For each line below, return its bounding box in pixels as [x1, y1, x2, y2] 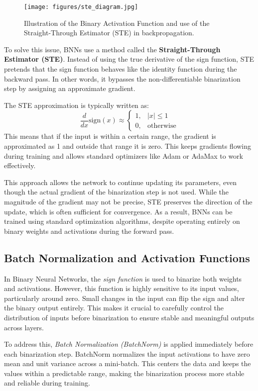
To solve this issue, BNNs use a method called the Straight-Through [4, 44, 221, 54]
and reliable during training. [4, 378, 90, 388]
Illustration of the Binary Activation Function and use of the [24, 17, 210, 28]
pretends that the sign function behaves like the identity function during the [4, 64, 237, 74]
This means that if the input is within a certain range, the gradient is [4, 131, 216, 141]
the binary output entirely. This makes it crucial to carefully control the [4, 302, 224, 313]
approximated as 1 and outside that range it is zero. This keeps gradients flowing [4, 141, 252, 151]
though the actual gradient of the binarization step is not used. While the [4, 187, 229, 197]
